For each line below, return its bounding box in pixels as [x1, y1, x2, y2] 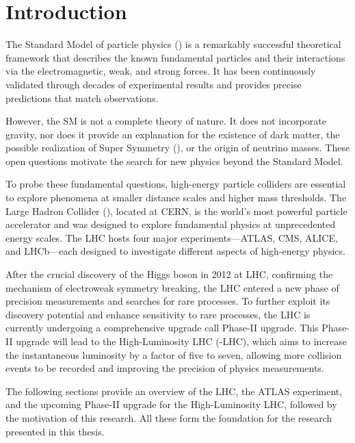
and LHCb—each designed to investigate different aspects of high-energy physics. [5, 244, 345, 258]
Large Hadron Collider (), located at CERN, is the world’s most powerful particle [5, 203, 347, 218]
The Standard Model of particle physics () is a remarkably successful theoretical [5, 37, 341, 51]
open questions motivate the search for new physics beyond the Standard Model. [5, 153, 343, 168]
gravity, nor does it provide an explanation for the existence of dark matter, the [5, 127, 340, 141]
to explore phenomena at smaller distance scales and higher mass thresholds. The [5, 190, 347, 205]
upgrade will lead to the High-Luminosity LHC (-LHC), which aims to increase [16, 334, 347, 348]
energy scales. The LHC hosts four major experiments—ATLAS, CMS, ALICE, [5, 230, 338, 244]
